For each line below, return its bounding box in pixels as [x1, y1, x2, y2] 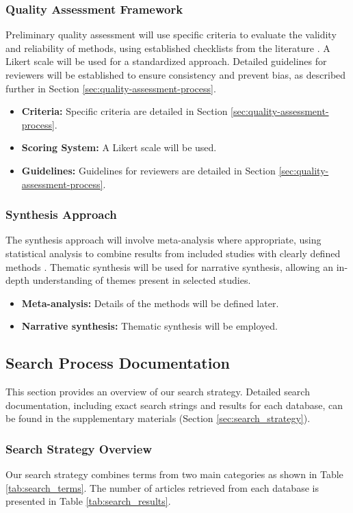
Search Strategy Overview [5, 440, 153, 457]
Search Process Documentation [5, 352, 230, 373]
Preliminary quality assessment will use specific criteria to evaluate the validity [5, 27, 337, 42]
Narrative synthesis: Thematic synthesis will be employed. [21, 319, 278, 333]
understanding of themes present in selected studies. [32, 273, 251, 287]
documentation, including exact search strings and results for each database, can [5, 397, 343, 412]
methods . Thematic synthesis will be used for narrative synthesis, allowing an [5, 259, 334, 274]
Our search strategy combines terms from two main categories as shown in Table [5, 467, 343, 482]
